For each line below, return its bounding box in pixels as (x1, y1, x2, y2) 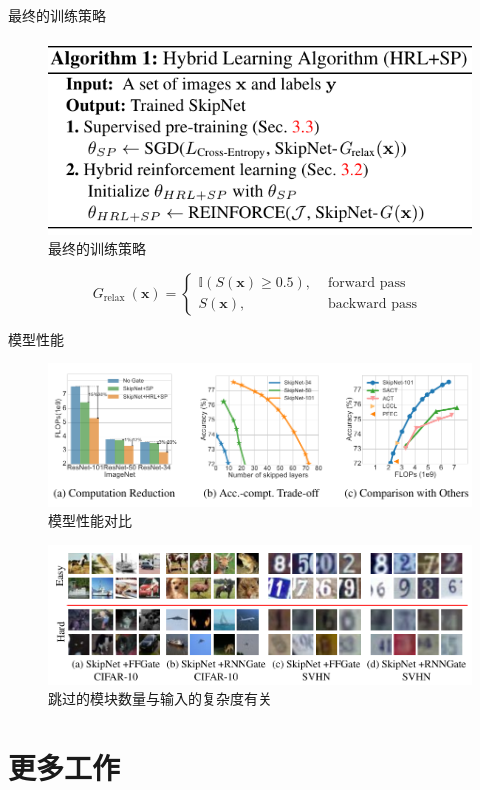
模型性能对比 (48, 510, 132, 531)
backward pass (327, 297, 418, 312)
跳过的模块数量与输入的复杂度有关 (48, 688, 272, 709)
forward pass (327, 276, 406, 291)
